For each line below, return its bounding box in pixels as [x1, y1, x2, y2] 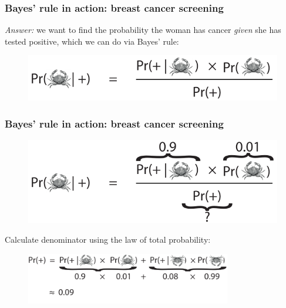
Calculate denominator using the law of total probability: [5, 233, 211, 245]
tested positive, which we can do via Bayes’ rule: [5, 35, 179, 47]
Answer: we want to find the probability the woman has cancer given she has [5, 24, 281, 36]
